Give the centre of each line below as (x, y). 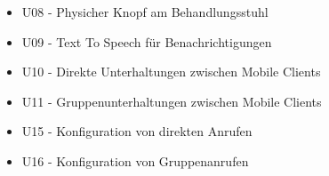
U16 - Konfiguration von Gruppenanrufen (135, 160)
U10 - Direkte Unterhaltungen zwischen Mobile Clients (171, 72)
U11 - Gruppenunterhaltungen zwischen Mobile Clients (172, 101)
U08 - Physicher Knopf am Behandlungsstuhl (145, 12)
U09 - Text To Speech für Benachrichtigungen (147, 41)
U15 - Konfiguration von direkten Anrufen (137, 131)
